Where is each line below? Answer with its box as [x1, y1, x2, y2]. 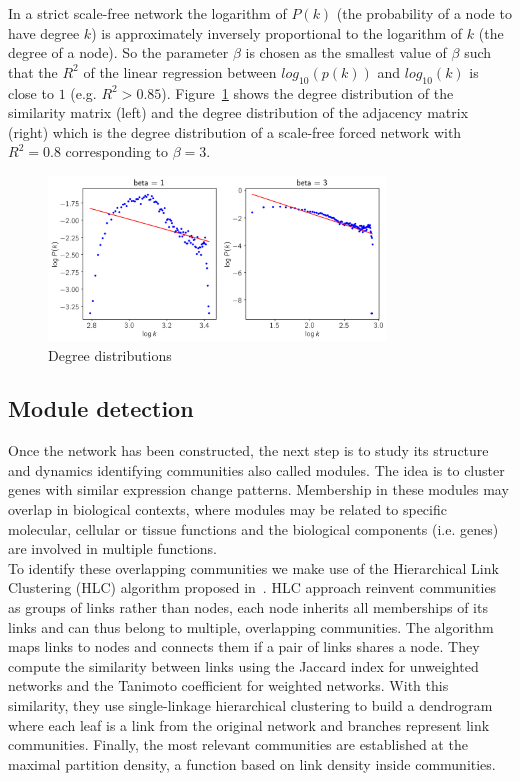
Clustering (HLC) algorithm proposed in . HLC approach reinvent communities [8, 577, 497, 598]
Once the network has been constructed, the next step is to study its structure [8, 440, 489, 461]
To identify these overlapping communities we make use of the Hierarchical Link [8, 557, 499, 578]
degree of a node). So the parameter [8, 42, 229, 63]
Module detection [8, 393, 194, 424]
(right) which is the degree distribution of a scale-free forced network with [8, 121, 462, 142]
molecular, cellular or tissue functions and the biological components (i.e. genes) [8, 518, 499, 539]
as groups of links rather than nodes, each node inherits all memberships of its [8, 597, 488, 618]
